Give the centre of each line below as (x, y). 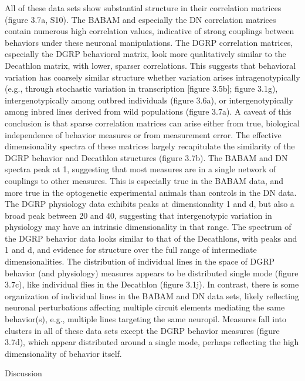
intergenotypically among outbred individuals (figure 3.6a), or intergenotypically (149, 100)
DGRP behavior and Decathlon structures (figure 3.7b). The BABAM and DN (146, 157)
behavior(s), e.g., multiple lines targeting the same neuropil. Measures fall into (146, 319)
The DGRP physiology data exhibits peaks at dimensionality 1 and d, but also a (150, 204)
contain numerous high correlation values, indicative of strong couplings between (150, 31)
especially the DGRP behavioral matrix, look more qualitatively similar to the (145, 54)
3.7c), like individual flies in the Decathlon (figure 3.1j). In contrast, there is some (152, 284)
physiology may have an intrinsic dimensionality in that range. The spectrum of (148, 227)
